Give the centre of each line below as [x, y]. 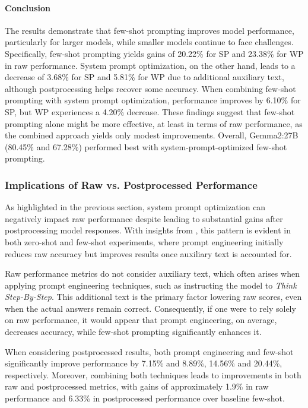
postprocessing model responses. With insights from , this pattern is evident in [148, 230]
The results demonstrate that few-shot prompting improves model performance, [150, 30]
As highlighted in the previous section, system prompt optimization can [135, 207]
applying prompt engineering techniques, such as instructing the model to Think [151, 285]
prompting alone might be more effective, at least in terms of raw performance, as [154, 123]
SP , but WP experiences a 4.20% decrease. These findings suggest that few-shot [150, 111]
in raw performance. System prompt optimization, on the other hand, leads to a [150, 65]
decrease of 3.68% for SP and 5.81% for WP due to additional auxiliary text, [145, 77]
